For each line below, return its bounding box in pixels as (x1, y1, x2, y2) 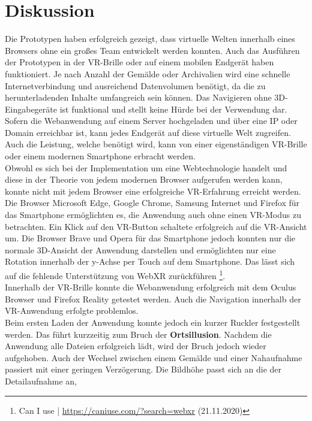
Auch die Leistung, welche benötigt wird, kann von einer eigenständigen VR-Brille (5, 138, 307, 150)
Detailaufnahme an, (5, 375, 77, 387)
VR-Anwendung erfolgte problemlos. (5, 304, 139, 317)
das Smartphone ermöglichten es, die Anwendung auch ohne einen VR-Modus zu (5, 208, 302, 221)
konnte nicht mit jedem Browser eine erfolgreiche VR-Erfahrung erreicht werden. (5, 184, 301, 197)
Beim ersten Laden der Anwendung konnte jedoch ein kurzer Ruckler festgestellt (5, 316, 301, 329)
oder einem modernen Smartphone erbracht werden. (5, 150, 196, 162)
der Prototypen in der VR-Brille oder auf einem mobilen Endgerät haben (5, 56, 274, 68)
